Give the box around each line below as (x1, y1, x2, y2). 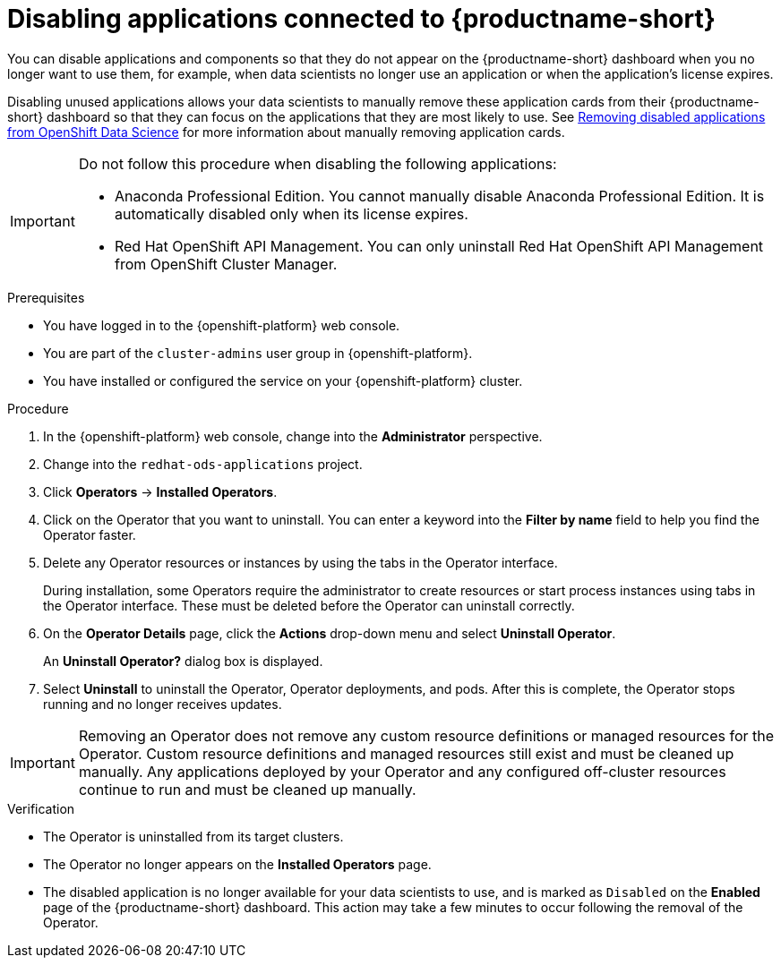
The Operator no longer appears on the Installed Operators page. (43, 856, 432, 872)
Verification (7, 800, 75, 816)
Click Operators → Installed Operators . (43, 483, 278, 500)
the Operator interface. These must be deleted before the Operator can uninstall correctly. (43, 597, 575, 613)
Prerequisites (7, 289, 85, 305)
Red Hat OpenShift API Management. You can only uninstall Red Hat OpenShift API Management (114, 236, 764, 255)
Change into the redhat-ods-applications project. (43, 456, 363, 472)
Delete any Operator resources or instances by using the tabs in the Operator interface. (43, 554, 558, 570)
